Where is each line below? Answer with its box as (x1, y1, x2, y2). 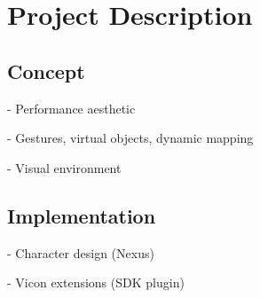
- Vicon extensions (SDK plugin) (7, 273, 185, 292)
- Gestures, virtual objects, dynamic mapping (7, 129, 254, 147)
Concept (7, 57, 85, 84)
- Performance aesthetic (7, 98, 136, 117)
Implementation (7, 201, 156, 229)
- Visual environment (7, 158, 122, 176)
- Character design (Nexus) (7, 243, 154, 262)
